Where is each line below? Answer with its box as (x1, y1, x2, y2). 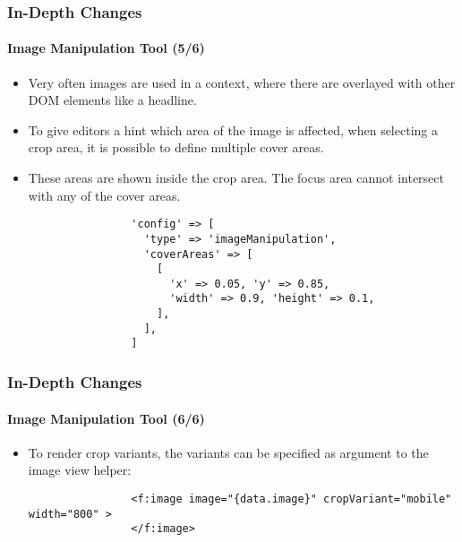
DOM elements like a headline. (28, 90, 197, 109)
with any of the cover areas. (28, 185, 181, 204)
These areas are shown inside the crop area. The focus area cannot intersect (28, 168, 444, 187)
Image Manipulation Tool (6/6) (7, 409, 205, 427)
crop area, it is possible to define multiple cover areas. (28, 138, 324, 157)
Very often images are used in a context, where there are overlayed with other (28, 73, 456, 91)
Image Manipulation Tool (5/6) (7, 39, 205, 57)
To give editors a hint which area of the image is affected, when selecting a (28, 120, 438, 139)
